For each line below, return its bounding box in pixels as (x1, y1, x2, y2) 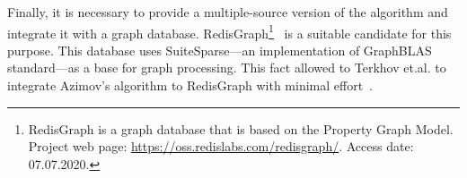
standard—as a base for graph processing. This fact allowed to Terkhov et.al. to (7, 58, 446, 77)
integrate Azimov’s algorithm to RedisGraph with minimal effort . (7, 76, 374, 95)
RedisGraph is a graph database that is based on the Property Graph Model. (28, 119, 454, 138)
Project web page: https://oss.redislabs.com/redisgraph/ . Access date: (28, 137, 414, 156)
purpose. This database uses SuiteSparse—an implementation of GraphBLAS (7, 40, 432, 59)
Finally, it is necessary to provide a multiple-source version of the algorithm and (7, 3, 448, 21)
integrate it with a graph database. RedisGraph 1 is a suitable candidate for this (7, 21, 452, 42)
